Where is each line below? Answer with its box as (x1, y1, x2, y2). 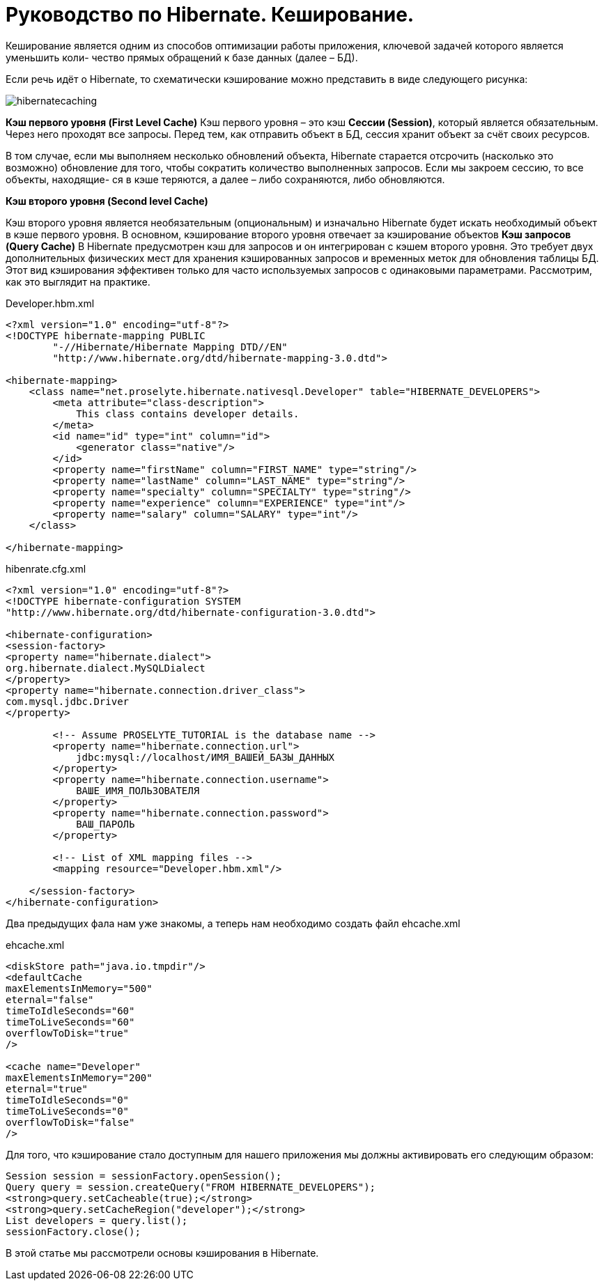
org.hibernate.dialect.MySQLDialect (6, 662, 206, 674)
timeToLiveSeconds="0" (6, 1105, 130, 1117)
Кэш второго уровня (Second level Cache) (6, 194, 208, 207)
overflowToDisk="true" (6, 1027, 130, 1039)
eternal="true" (6, 1083, 88, 1094)
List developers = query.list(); (6, 1214, 188, 1226)
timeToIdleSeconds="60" (6, 1005, 135, 1016)
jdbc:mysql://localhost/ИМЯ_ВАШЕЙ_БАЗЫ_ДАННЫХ (76, 751, 335, 763)
